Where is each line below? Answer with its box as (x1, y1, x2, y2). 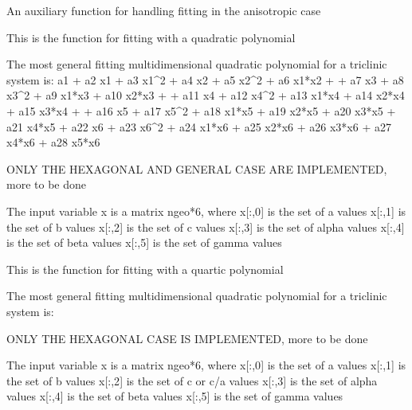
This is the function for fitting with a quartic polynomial (6, 260, 284, 277)
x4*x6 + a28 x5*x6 (6, 134, 100, 150)
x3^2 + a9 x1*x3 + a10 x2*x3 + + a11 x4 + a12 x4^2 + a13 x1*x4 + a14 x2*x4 (6, 87, 405, 103)
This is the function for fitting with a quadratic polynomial (6, 29, 296, 45)
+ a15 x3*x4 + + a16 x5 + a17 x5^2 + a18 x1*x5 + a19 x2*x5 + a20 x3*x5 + (6, 102, 396, 119)
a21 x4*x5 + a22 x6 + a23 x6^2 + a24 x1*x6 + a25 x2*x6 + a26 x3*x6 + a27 (6, 118, 391, 135)
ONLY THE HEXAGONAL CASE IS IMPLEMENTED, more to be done (6, 330, 368, 346)
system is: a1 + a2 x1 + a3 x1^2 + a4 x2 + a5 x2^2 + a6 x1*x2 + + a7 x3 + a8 (6, 71, 404, 88)
